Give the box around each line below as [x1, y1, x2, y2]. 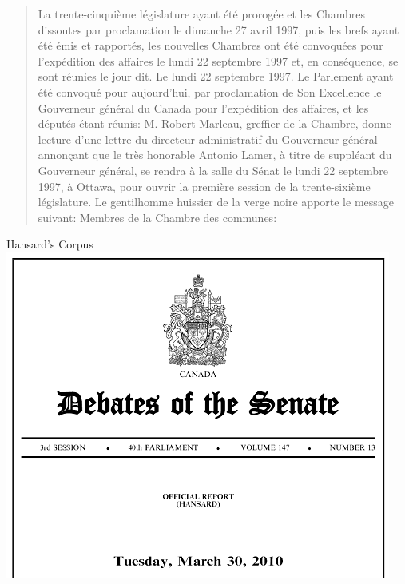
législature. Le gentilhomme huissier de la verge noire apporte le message [38, 193, 395, 210]
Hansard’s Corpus [6, 236, 93, 252]
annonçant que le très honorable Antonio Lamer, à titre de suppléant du [38, 146, 392, 163]
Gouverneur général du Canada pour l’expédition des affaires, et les [38, 99, 369, 116]
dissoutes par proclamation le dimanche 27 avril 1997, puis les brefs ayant [38, 21, 399, 38]
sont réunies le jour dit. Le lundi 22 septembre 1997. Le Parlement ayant [38, 68, 394, 85]
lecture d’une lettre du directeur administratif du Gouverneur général [38, 130, 378, 147]
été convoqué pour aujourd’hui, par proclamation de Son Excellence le [38, 83, 382, 100]
